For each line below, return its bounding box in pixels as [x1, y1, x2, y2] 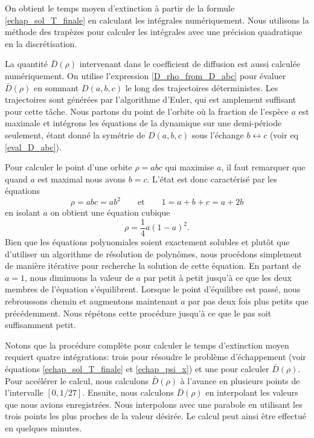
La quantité [5, 57, 48, 70]
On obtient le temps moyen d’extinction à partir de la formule [5, 2, 235, 14]
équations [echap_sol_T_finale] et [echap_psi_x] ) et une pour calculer [5, 362, 269, 375]
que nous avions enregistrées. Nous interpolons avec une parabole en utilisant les [5, 398, 303, 410]
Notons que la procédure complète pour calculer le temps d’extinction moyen [5, 338, 289, 351]
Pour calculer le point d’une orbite [5, 161, 132, 173]
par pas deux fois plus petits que [188, 295, 309, 308]
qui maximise [165, 161, 214, 173]
